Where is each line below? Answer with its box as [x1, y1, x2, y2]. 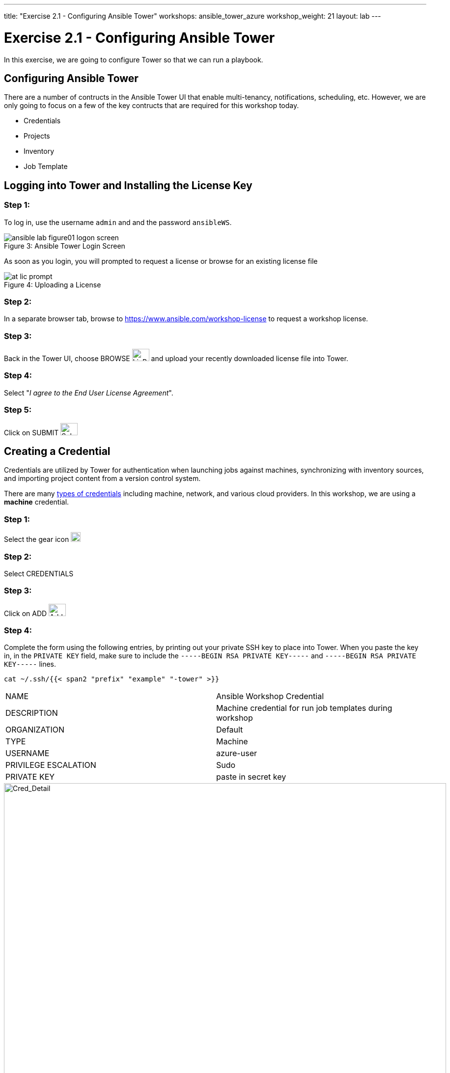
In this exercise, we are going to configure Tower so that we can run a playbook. [4, 55, 263, 64]
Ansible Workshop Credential [216, 691, 324, 702]
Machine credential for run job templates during [216, 703, 393, 713]
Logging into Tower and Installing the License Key [4, 179, 253, 192]
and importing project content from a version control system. [4, 474, 201, 483]
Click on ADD [4, 609, 47, 618]
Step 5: [4, 405, 32, 415]
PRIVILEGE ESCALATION [5, 760, 96, 770]
